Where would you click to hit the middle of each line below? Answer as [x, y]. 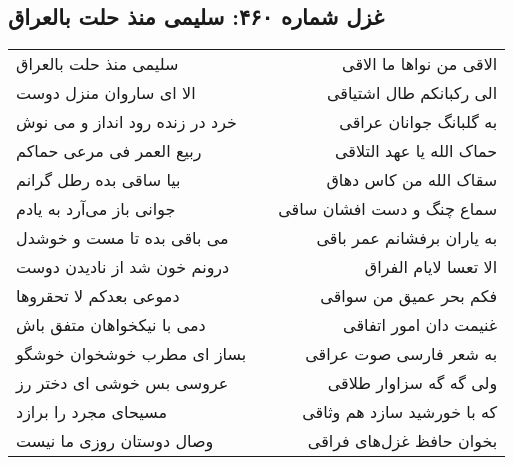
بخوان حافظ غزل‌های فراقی [402, 441]
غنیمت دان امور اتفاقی [420, 325]
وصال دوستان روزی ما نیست [115, 441]
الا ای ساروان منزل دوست [106, 93]
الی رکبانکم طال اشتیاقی [412, 93]
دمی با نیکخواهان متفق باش [111, 325]
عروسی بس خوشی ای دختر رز [122, 383]
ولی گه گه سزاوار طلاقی [412, 383]
